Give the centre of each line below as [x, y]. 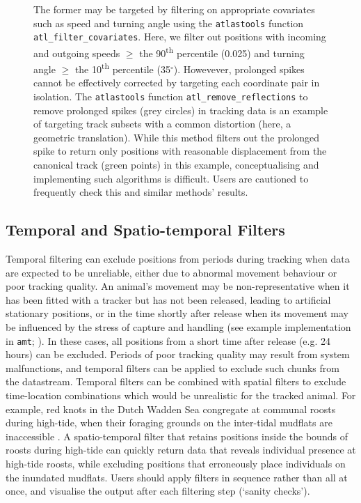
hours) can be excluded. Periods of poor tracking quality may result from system [178, 354]
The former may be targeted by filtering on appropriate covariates [174, 9]
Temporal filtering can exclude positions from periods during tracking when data [178, 259]
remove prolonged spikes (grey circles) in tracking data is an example [181, 110]
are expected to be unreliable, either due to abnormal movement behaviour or [171, 272]
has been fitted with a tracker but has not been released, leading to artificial [168, 299]
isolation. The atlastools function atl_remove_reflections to [171, 96]
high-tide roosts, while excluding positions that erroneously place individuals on [176, 463]
